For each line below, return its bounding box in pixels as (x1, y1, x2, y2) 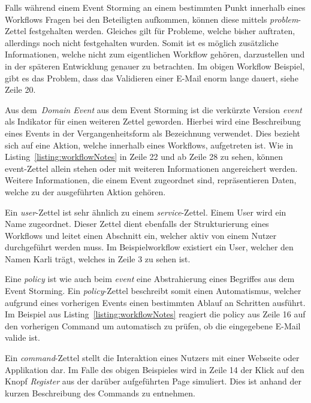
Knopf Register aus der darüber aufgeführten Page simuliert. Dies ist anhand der (5, 375, 301, 387)
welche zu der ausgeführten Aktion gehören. (5, 185, 166, 198)
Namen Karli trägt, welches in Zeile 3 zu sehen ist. (5, 252, 191, 265)
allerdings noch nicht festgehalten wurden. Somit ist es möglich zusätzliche (5, 36, 279, 49)
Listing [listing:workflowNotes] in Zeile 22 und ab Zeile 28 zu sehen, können (5, 150, 283, 163)
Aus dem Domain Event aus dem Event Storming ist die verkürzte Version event (5, 103, 302, 116)
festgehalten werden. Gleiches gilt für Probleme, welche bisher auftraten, (29, 25, 295, 37)
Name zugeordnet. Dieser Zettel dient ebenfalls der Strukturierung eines (5, 217, 269, 230)
